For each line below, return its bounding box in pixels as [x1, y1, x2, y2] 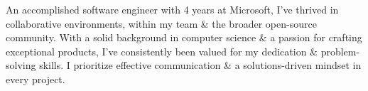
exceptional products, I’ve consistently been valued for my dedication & [6, 43, 318, 58]
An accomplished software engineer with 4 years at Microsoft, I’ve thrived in [6, 2, 339, 16]
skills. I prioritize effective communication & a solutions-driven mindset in [39, 58, 362, 73]
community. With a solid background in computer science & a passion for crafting [6, 30, 362, 45]
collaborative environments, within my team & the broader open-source [6, 16, 317, 31]
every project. [6, 71, 65, 86]
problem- [320, 43, 360, 58]
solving [6, 58, 36, 73]
